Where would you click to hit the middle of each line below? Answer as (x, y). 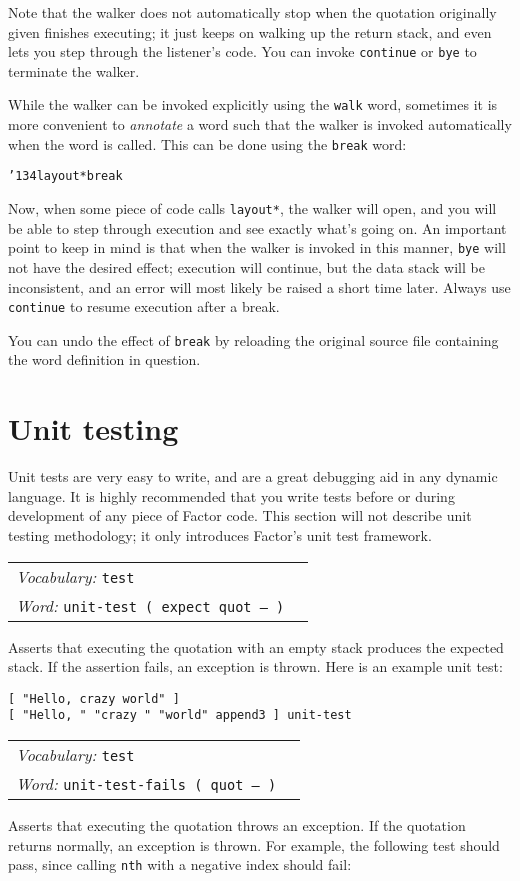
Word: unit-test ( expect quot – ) (150, 605)
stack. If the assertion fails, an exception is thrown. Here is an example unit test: (255, 666)
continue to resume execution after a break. (144, 306)
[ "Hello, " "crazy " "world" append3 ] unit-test (180, 715)
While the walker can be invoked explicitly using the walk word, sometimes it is (253, 104)
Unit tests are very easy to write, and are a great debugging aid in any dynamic (253, 476)
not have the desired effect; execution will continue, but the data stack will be (246, 266)
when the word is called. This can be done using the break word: (207, 143)
